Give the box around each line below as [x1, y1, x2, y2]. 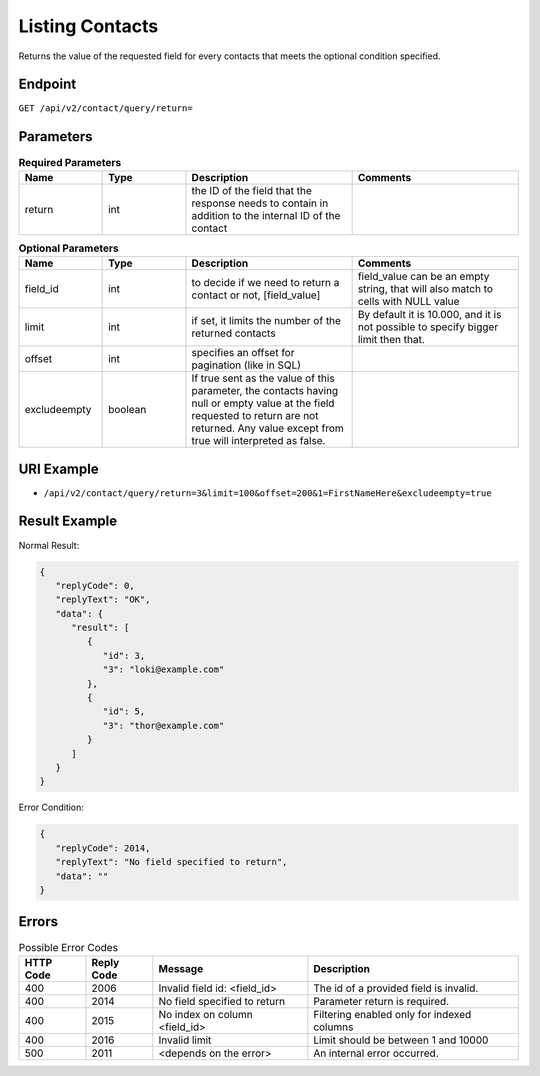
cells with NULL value [357, 295, 460, 309]
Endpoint [18, 76, 77, 93]
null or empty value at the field [191, 396, 335, 410]
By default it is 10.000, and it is [357, 308, 502, 322]
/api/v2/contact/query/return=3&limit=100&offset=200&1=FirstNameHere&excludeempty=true [43, 487, 492, 499]
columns [313, 1020, 354, 1034]
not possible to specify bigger [357, 320, 499, 334]
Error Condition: [18, 801, 85, 814]
